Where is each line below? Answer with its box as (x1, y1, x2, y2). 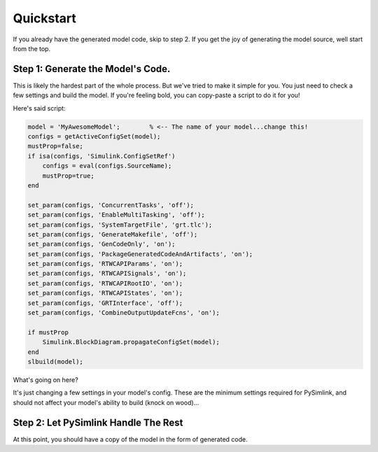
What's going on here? (13, 375, 78, 384)
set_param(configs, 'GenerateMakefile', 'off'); (27, 230, 198, 238)
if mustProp (27, 328, 69, 336)
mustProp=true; (42, 171, 94, 180)
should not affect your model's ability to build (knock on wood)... (13, 398, 199, 407)
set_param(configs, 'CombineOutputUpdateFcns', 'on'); (27, 309, 220, 317)
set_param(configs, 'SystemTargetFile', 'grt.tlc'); (27, 220, 213, 229)
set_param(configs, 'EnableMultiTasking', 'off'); (27, 211, 206, 219)
